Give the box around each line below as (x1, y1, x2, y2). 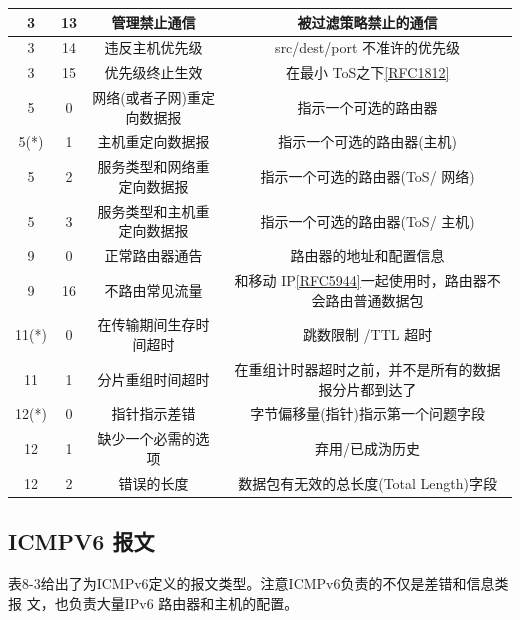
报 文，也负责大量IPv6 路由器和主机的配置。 (8, 592, 299, 613)
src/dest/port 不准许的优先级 (275, 37, 461, 58)
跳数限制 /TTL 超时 (302, 324, 433, 345)
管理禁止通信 (111, 11, 196, 32)
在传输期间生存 (97, 314, 196, 335)
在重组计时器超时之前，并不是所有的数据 (234, 358, 501, 379)
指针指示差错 (111, 403, 196, 424)
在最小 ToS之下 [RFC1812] (285, 62, 450, 83)
